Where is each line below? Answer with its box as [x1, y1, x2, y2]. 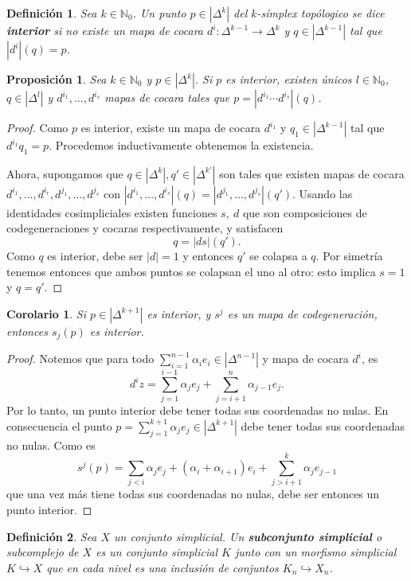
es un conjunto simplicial [96, 544, 217, 560]
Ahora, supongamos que [6, 165, 123, 181]
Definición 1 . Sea [6, 5, 97, 21]
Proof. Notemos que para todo [6, 350, 155, 367]
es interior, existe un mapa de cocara [80, 119, 261, 135]
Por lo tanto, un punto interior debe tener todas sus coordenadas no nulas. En [6, 402, 389, 419]
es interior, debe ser [47, 247, 143, 263]
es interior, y [147, 305, 211, 322]
